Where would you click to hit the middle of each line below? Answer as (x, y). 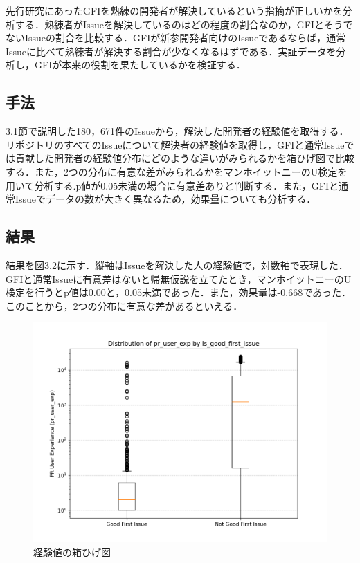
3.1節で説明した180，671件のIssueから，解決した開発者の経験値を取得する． (177, 131)
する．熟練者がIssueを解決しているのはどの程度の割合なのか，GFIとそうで (184, 24)
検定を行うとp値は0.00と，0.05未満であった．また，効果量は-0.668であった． (178, 292)
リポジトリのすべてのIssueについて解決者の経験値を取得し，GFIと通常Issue (175, 144)
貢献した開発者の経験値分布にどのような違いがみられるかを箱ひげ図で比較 (184, 158)
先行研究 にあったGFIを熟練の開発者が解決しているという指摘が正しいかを (174, 10)
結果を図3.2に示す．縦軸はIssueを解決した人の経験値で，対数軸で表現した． (177, 265)
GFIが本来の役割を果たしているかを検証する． (140, 65)
